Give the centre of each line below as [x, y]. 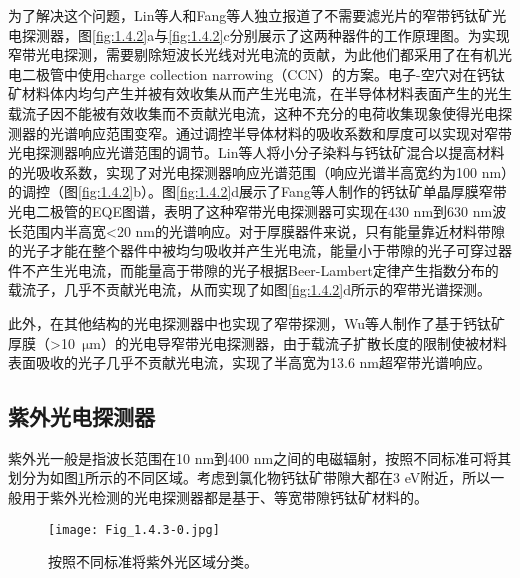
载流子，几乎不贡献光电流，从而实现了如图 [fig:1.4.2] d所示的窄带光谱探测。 [250, 289]
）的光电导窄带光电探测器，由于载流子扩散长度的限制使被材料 [304, 342]
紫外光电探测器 [81, 416]
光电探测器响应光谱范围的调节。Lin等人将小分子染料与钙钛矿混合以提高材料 [256, 152]
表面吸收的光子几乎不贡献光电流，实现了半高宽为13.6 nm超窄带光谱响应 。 [249, 362]
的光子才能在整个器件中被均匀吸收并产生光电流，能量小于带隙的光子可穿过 [253, 250]
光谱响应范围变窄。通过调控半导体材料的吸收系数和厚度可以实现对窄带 [280, 132]
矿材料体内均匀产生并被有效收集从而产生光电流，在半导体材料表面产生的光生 [260, 93]
